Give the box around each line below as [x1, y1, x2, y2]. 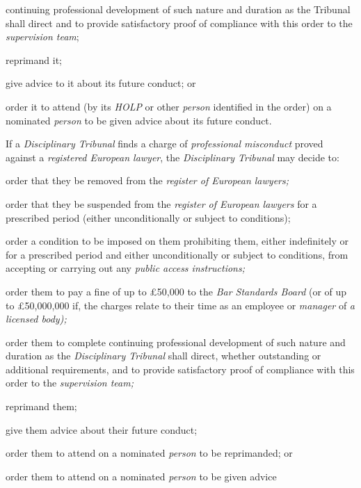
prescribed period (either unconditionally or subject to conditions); [6, 210, 291, 225]
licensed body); [6, 311, 67, 326]
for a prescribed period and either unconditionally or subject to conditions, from [6, 247, 348, 261]
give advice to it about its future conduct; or [6, 76, 196, 90]
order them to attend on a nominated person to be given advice [6, 469, 277, 483]
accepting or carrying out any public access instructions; [6, 261, 245, 275]
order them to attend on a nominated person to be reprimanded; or [6, 446, 293, 460]
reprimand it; [6, 52, 62, 67]
